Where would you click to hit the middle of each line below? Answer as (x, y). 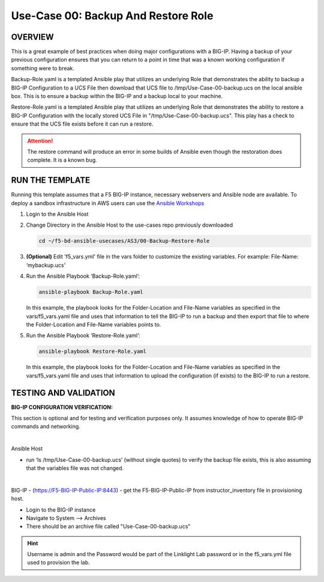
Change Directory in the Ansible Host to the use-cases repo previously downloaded (130, 225)
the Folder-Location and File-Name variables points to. (94, 324)
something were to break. (43, 68)
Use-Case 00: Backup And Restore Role (112, 16)
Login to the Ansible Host (57, 214)
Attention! (40, 141)
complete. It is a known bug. (62, 160)
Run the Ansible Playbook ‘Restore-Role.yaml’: (83, 335)
